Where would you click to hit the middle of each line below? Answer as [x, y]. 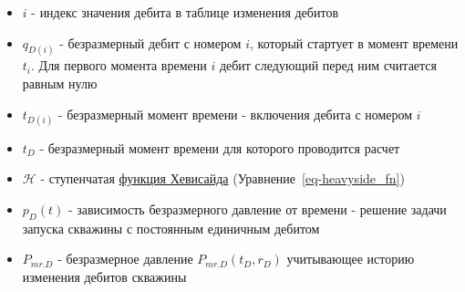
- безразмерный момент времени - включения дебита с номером [235, 114]
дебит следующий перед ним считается [328, 65]
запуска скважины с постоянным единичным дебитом [171, 228]
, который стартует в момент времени [354, 42]
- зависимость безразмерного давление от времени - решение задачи [257, 209]
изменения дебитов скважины [104, 276]
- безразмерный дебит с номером [150, 42]
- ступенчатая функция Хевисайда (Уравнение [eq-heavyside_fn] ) [222, 178]
